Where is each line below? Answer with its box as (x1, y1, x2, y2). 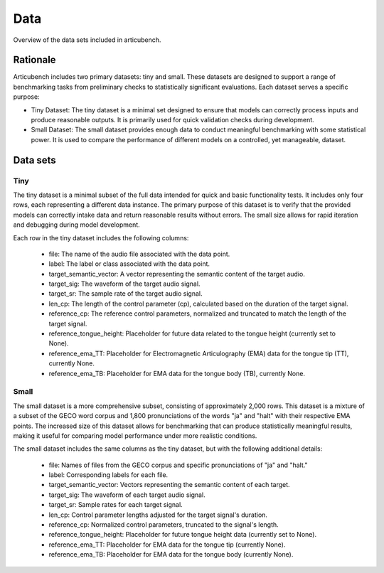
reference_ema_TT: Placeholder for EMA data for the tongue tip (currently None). (48, 540, 286, 549)
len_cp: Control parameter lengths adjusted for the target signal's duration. (48, 510, 268, 519)
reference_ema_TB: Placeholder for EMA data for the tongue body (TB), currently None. (48, 369, 306, 377)
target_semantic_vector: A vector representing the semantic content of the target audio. (48, 269, 305, 278)
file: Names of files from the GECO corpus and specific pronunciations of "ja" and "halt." (48, 461, 309, 469)
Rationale (13, 54, 56, 66)
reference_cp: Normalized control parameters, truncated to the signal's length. (48, 520, 279, 529)
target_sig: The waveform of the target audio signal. (48, 279, 201, 288)
